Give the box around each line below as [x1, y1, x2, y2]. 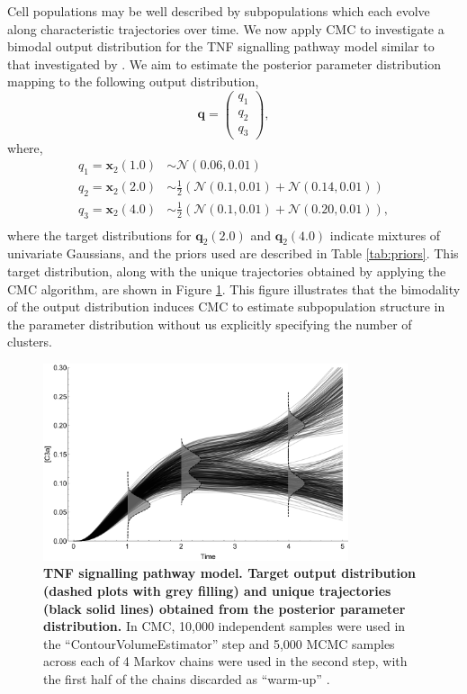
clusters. [7, 332, 52, 351]
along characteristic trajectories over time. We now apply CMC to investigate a [7, 19, 445, 38]
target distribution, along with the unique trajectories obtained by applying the [7, 262, 446, 281]
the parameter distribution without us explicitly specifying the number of [7, 314, 412, 333]
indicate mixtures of [329, 225, 441, 244]
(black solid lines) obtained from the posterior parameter [43, 599, 406, 617]
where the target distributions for [7, 225, 192, 244]
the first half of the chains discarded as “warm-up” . [43, 670, 330, 689]
